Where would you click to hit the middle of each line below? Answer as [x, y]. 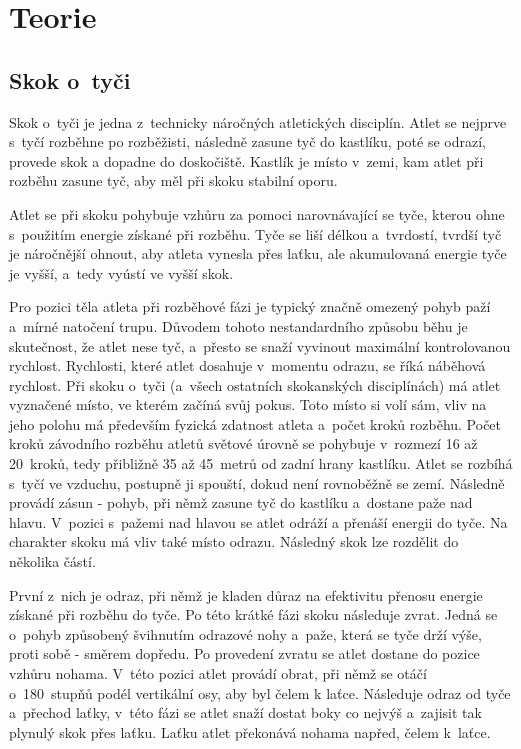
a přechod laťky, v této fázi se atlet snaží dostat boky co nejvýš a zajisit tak [245, 712]
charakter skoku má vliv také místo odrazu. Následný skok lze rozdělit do [234, 541]
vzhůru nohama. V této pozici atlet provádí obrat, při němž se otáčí [218, 673]
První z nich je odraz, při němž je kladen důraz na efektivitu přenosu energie [246, 594]
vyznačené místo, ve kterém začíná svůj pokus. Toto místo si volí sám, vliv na [248, 404]
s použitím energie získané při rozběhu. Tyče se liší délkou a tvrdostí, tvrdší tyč [255, 233]
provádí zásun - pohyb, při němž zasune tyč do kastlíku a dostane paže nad [241, 502]
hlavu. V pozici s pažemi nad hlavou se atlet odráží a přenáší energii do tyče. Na [258, 521]
